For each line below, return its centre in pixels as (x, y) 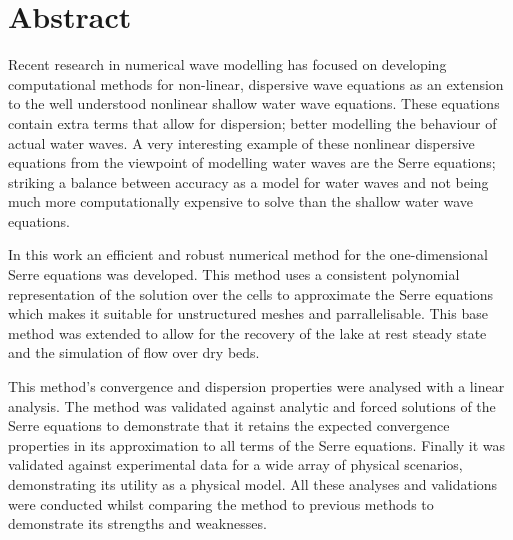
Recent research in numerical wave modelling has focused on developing (227, 64)
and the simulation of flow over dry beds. (134, 352)
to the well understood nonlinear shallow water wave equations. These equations (254, 103)
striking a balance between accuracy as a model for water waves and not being (248, 181)
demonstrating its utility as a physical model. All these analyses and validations (253, 484)
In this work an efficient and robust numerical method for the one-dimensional (248, 254)
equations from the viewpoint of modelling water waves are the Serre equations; (252, 162)
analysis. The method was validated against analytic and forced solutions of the (252, 405)
